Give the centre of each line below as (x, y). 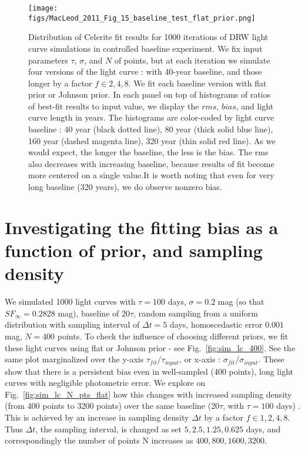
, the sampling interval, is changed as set (109, 429)
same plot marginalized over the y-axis (74, 359)
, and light (255, 106)
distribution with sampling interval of (72, 324)
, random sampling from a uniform (196, 313)
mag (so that (241, 301)
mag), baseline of (88, 313)
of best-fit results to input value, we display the (114, 106)
